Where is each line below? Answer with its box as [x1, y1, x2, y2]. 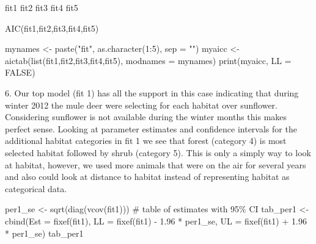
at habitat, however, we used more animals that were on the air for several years [5, 158, 306, 171]
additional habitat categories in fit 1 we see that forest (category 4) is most [5, 134, 287, 147]
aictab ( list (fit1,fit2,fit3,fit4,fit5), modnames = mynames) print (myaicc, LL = [5, 54, 292, 66]
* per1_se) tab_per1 [5, 226, 84, 239]
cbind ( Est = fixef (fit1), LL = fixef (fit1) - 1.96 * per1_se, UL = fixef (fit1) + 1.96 [5, 214, 307, 227]
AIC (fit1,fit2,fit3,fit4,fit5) [5, 21, 99, 34]
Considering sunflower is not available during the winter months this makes [5, 110, 287, 123]
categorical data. [5, 182, 67, 195]
